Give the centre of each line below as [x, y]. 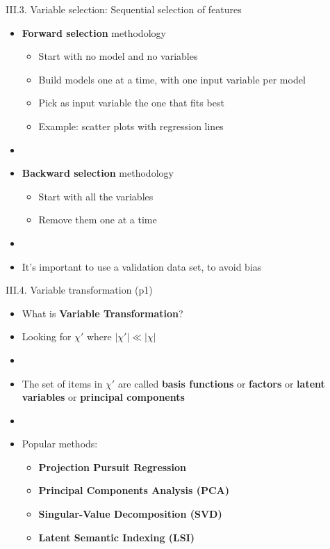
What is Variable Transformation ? [102, 313]
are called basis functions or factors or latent [221, 383]
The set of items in [62, 383]
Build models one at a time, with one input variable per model [172, 79]
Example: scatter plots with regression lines [131, 126]
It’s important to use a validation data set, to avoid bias [142, 266]
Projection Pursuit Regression [112, 467]
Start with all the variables [96, 196]
